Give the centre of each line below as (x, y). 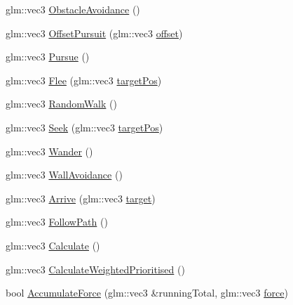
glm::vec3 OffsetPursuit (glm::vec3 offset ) (94, 33)
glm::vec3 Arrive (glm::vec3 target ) (81, 198)
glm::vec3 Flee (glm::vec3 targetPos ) (84, 80)
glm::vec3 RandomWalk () (61, 104)
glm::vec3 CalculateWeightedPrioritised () (95, 269)
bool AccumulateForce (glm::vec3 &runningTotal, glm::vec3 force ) (147, 293)
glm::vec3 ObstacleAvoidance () (73, 9)
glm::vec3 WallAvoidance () (64, 175)
